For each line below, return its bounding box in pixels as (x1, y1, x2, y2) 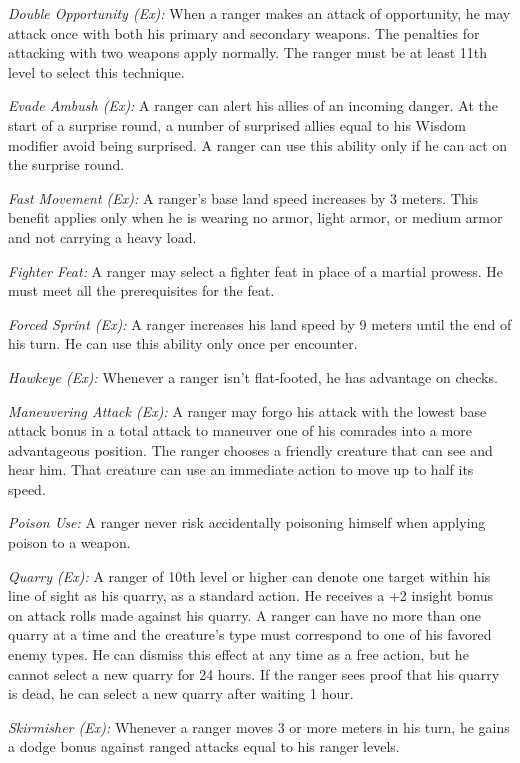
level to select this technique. (8, 61, 185, 82)
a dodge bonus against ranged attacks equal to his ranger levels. (8, 736, 400, 757)
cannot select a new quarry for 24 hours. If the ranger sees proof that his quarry (8, 663, 500, 684)
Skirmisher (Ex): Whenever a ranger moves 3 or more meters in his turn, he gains (8, 716, 510, 737)
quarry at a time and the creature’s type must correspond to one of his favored (8, 624, 492, 645)
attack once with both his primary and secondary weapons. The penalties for (8, 22, 480, 43)
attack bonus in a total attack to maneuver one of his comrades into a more (8, 420, 472, 441)
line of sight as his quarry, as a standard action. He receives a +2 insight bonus (8, 585, 493, 606)
